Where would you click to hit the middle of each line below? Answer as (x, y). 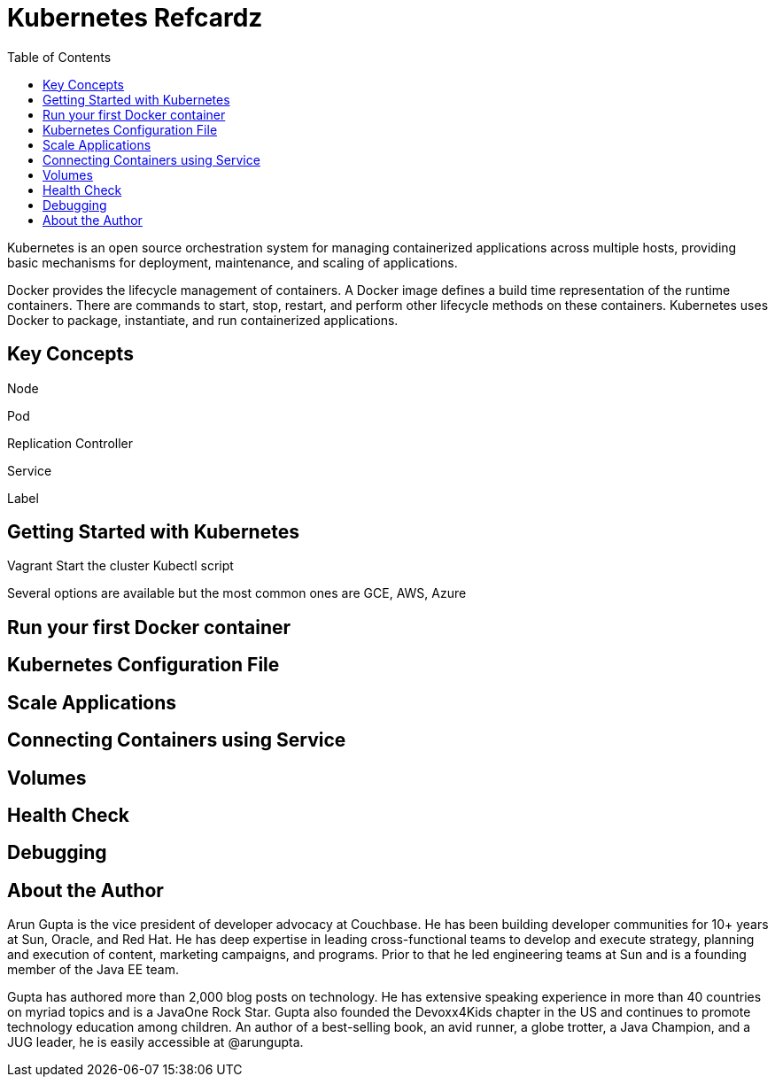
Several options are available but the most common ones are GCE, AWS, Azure (237, 593)
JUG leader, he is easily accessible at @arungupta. (155, 1042)
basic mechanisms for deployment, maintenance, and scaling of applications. (232, 262)
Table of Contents (59, 57)
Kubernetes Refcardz (135, 18)
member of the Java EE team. (93, 970)
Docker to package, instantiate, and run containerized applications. (203, 320)
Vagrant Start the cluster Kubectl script (120, 566)
